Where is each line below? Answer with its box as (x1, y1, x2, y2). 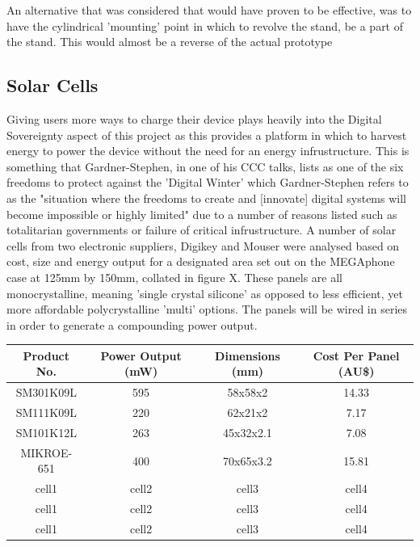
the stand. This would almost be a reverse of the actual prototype (6, 33, 333, 50)
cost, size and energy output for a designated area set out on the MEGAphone (6, 253, 395, 270)
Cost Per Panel (313, 347, 400, 364)
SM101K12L (15, 423, 77, 440)
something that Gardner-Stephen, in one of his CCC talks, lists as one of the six (6, 158, 404, 175)
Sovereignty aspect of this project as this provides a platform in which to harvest (6, 126, 407, 143)
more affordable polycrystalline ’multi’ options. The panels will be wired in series (6, 301, 408, 318)
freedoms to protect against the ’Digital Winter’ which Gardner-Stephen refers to (6, 174, 409, 191)
